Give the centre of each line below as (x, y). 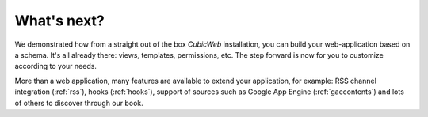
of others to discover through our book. (79, 103)
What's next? (59, 21)
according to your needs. (55, 66)
